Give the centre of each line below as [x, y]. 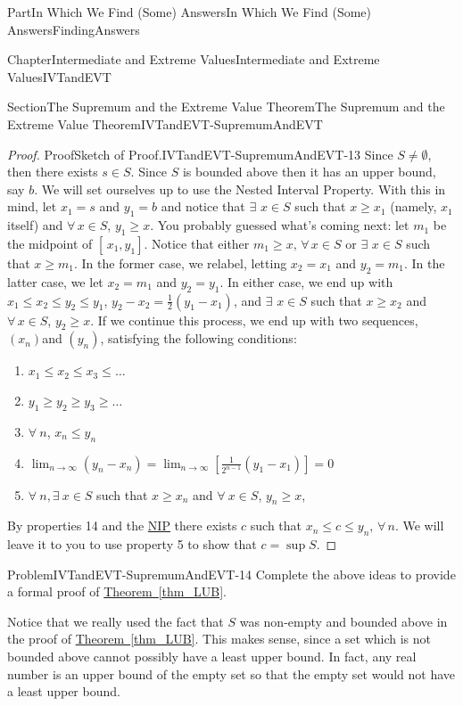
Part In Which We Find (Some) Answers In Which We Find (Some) [190, 12]
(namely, [413, 206]
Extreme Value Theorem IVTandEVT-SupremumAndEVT [165, 123]
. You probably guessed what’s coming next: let [280, 225]
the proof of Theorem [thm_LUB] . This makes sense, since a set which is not [219, 639]
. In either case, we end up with [306, 281]
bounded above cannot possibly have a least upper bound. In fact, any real [212, 657]
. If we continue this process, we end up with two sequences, [254, 320]
